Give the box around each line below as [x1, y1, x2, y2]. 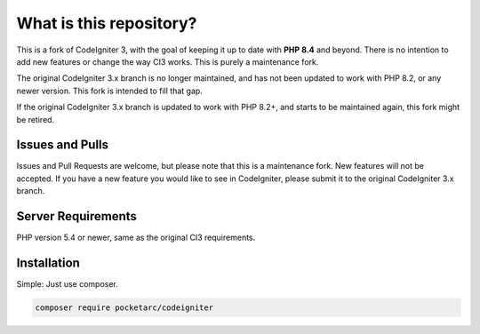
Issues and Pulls [16, 138, 109, 153]
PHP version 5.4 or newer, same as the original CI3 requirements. [16, 232, 256, 243]
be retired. [16, 114, 55, 124]
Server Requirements [16, 209, 138, 224]
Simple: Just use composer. [16, 279, 119, 289]
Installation [16, 255, 80, 270]
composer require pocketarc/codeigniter [35, 302, 213, 313]
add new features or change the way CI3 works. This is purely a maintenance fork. [16, 56, 319, 67]
